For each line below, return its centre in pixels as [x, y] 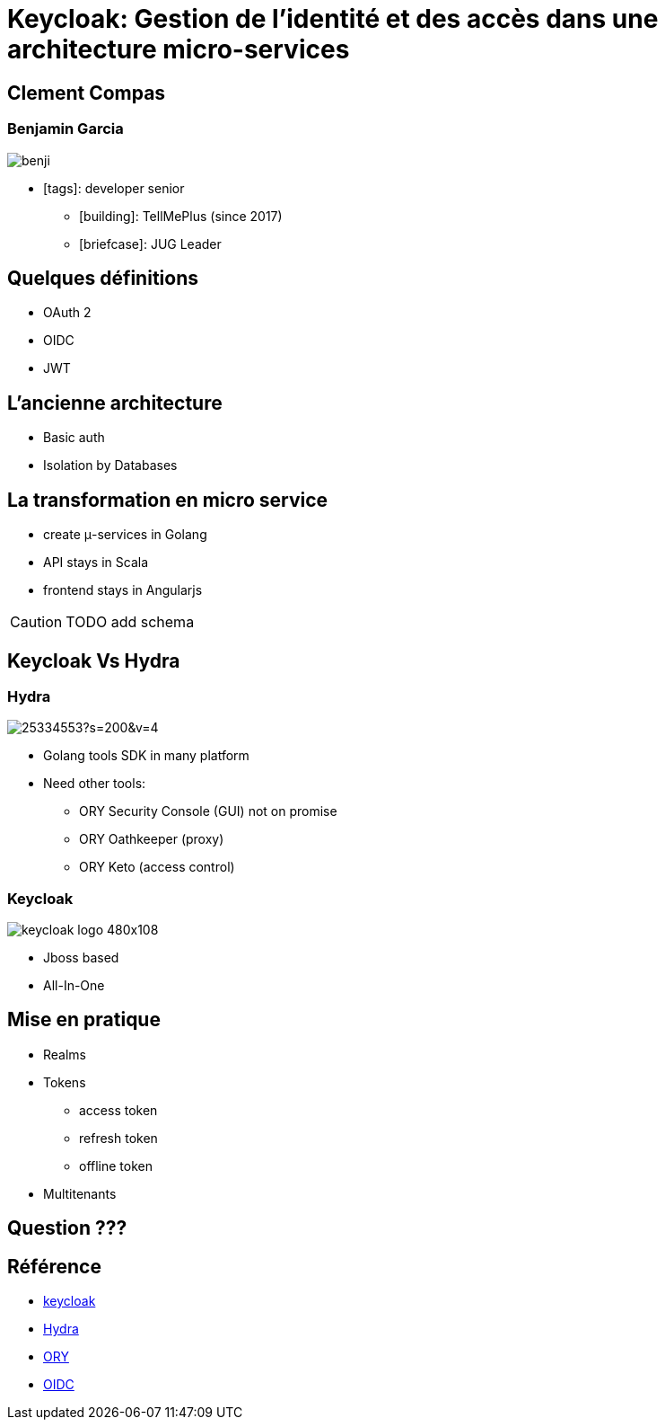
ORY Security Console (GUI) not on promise [208, 811]
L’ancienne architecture [115, 403]
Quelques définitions [103, 278]
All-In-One [74, 986]
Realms [65, 1054]
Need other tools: [95, 784]
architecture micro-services [179, 49]
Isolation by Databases [110, 465]
